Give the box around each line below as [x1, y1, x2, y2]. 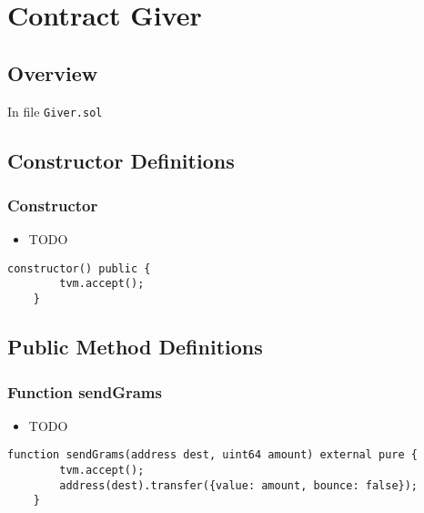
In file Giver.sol [7, 101, 103, 120]
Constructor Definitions [7, 146, 235, 174]
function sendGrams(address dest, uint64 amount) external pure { [7, 448, 419, 462]
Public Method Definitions [7, 333, 263, 361]
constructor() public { [7, 262, 151, 275]
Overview [7, 58, 98, 87]
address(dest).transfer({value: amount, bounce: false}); [59, 478, 419, 492]
